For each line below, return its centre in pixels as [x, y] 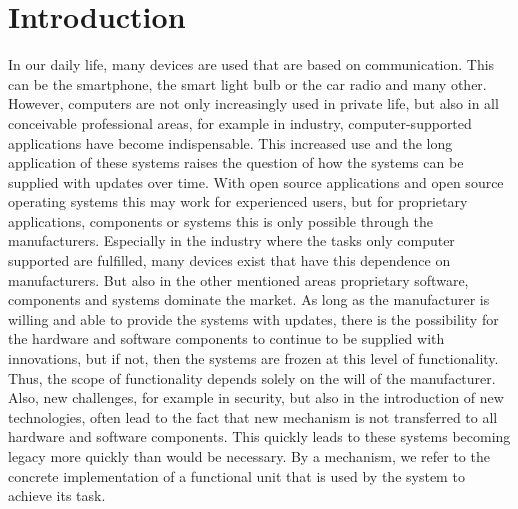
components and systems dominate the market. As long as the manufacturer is [249, 299]
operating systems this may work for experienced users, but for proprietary [238, 201]
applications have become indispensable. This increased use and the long [230, 142]
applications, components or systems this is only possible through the [221, 220]
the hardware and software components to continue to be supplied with [226, 338]
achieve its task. [57, 495]
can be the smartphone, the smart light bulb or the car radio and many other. [247, 83]
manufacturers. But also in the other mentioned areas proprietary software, [238, 279]
